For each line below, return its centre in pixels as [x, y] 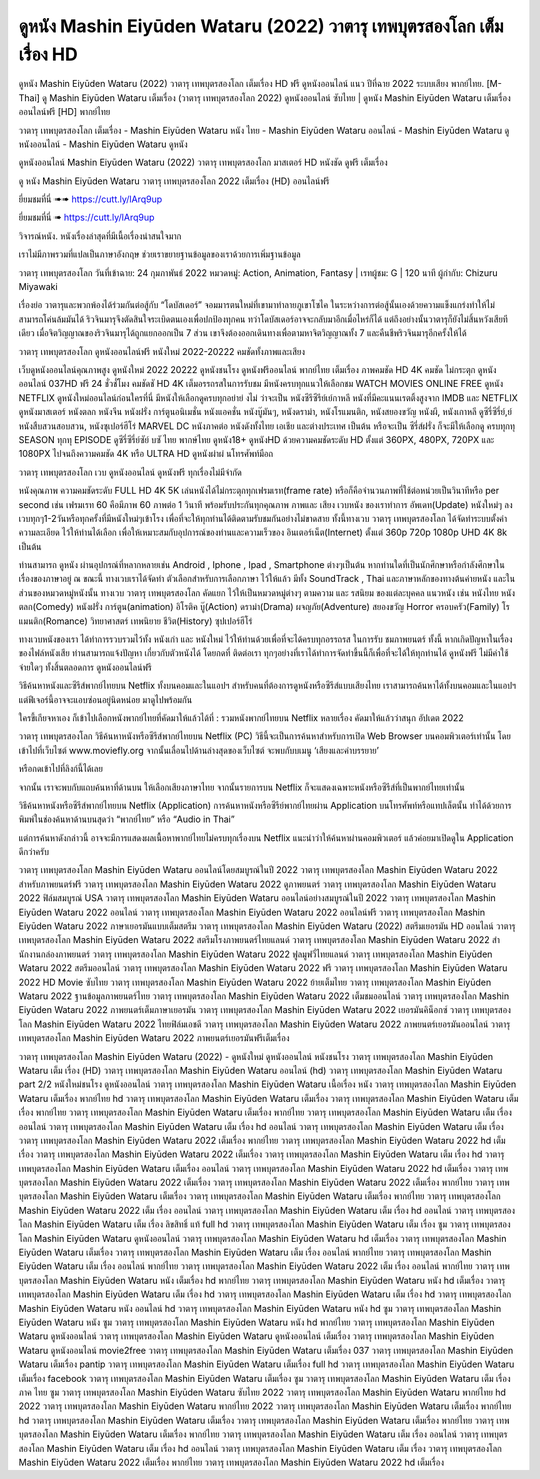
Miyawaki [38, 287]
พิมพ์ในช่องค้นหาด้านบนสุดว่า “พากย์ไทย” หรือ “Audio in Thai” [126, 819]
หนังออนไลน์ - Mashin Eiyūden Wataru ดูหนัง [103, 144]
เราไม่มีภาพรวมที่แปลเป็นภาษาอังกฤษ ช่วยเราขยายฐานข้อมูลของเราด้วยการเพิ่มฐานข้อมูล [159, 254]
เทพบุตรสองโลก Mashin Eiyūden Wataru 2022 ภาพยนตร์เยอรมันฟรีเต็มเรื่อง [154, 1038]
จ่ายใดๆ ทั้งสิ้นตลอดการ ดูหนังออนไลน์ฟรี [85, 667]
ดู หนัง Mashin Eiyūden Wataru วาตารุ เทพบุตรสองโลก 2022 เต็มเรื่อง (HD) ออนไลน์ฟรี [174, 181]
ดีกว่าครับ [34, 852]
